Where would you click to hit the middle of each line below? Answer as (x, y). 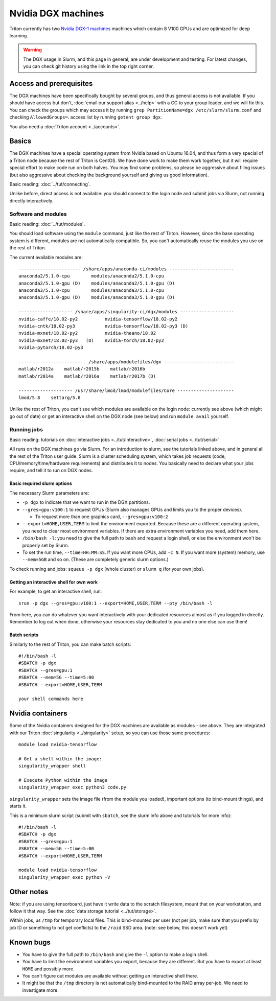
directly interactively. (31, 201)
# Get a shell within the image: (60, 759)
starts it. (18, 806)
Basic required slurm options (41, 483)
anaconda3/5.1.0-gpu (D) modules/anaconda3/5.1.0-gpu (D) (97, 297)
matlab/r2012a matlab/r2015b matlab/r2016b (82, 369)
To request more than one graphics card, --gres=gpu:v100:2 (102, 517)
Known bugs (30, 942)
